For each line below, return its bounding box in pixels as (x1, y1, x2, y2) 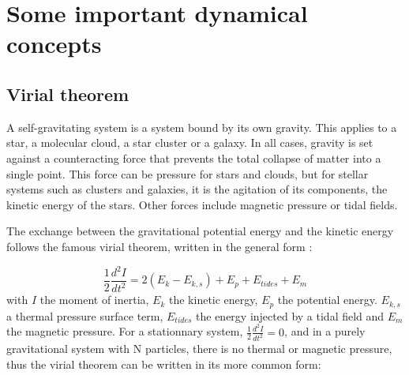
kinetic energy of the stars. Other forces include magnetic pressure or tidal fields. (6, 196, 398, 212)
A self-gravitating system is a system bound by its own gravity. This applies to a (6, 118, 397, 135)
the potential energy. (277, 291, 377, 308)
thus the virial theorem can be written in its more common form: (6, 356, 321, 373)
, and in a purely (284, 323, 366, 339)
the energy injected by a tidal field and (196, 307, 385, 324)
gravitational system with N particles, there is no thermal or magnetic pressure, (6, 340, 392, 357)
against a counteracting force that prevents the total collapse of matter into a (6, 149, 381, 166)
